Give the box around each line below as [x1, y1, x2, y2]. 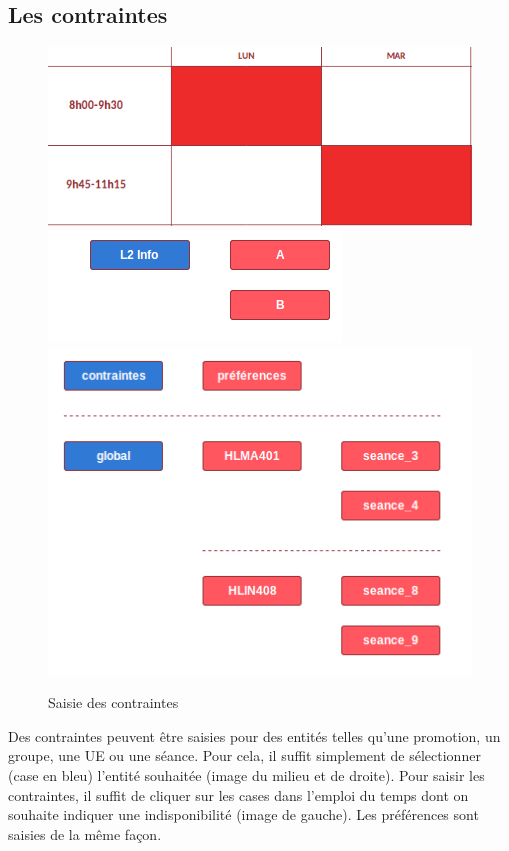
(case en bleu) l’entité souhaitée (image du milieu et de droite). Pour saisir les [8, 765, 485, 786]
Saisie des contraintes [48, 692, 179, 713]
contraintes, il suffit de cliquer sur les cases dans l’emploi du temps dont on [8, 784, 469, 805]
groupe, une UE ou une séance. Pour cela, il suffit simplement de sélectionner [8, 745, 481, 766]
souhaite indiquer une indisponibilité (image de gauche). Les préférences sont [8, 804, 479, 825]
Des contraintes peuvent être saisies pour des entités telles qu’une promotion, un [8, 725, 501, 746]
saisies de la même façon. [8, 823, 162, 844]
